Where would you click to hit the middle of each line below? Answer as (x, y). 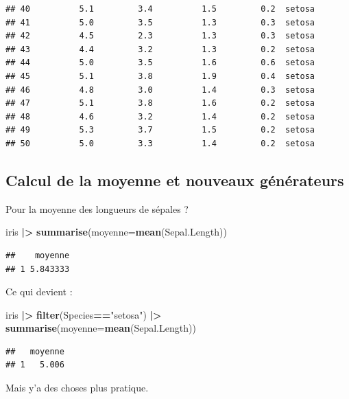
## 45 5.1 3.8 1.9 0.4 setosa (160, 76)
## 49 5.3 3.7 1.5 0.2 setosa (160, 130)
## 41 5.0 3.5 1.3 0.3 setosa (160, 22)
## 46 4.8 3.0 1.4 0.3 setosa (160, 90)
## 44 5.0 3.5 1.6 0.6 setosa (160, 63)
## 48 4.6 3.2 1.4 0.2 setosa (160, 116)
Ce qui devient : (39, 292)
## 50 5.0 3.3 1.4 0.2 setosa (160, 143)
